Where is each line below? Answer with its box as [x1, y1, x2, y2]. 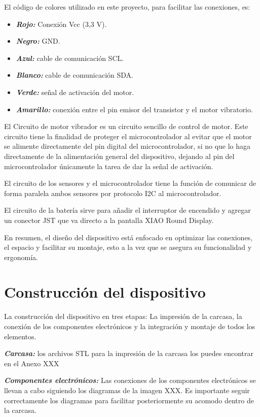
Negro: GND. [16, 36, 60, 46]
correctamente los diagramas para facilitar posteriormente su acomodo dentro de [4, 395, 254, 405]
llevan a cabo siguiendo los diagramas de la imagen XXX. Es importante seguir [4, 384, 250, 395]
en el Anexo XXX [4, 358, 59, 368]
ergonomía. [4, 251, 38, 262]
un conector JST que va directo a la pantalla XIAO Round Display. [4, 214, 214, 225]
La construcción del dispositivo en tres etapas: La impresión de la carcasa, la [4, 311, 242, 322]
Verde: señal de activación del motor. [16, 86, 134, 97]
